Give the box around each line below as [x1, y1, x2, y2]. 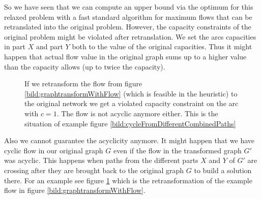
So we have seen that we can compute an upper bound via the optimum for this [4, 2, 253, 12]
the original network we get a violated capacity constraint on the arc [24, 98, 239, 109]
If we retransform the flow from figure [24, 78, 142, 89]
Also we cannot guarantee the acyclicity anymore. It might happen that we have [4, 135, 255, 146]
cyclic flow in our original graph [4, 145, 103, 155]
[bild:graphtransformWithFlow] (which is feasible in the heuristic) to [24, 88, 238, 98]
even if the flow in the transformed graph [113, 145, 242, 155]
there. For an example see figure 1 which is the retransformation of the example [4, 175, 252, 185]
